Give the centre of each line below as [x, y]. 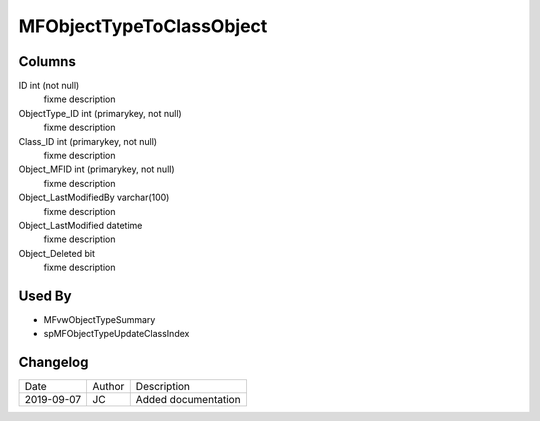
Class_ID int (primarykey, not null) [88, 141]
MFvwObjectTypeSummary [99, 320]
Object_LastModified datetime [80, 225]
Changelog [53, 362]
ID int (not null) [49, 86]
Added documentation [188, 400]
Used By [45, 295]
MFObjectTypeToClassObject [143, 26]
